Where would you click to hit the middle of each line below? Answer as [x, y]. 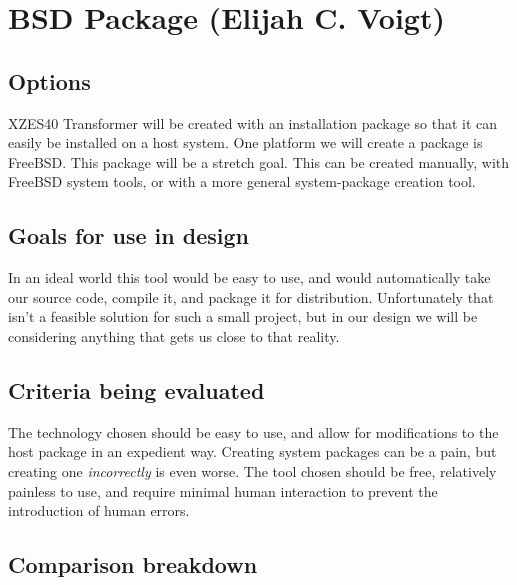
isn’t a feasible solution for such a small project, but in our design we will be [243, 316]
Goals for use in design [128, 235]
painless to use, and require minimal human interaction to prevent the [223, 490]
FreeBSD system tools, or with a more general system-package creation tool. [242, 181]
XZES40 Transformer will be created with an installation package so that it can [253, 122]
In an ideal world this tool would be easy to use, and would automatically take [249, 277]
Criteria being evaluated [136, 389]
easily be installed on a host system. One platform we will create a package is [245, 142]
